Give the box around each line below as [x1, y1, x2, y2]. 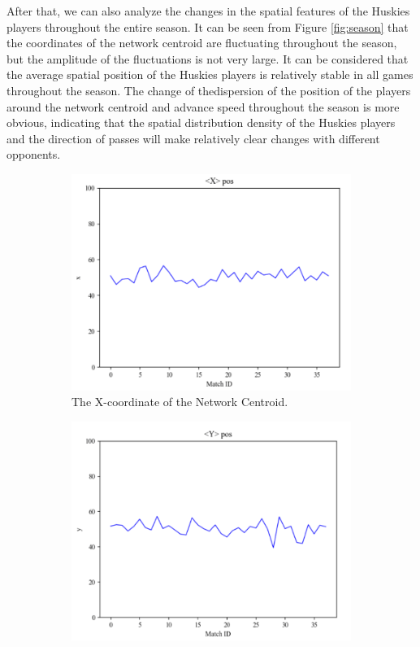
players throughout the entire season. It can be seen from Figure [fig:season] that [6, 18, 409, 35]
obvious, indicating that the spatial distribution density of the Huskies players [6, 114, 396, 131]
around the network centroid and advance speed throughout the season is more [6, 98, 400, 115]
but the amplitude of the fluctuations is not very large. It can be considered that [6, 50, 409, 67]
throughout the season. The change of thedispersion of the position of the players [6, 81, 411, 98]
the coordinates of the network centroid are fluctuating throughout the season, [6, 34, 397, 51]
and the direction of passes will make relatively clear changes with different [6, 129, 380, 146]
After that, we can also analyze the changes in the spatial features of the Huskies [6, 2, 410, 19]
